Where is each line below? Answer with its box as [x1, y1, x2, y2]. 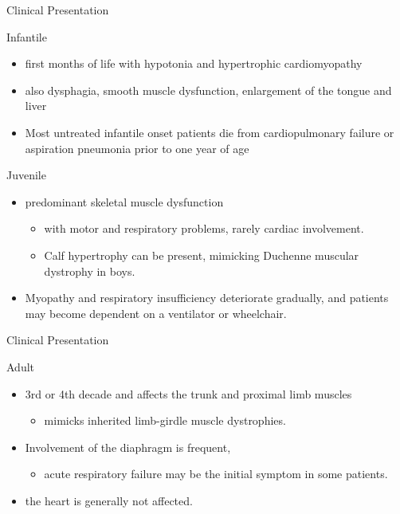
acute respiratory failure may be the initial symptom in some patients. [44, 465, 388, 482]
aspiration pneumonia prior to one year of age [25, 139, 249, 156]
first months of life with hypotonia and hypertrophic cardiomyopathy [25, 55, 363, 72]
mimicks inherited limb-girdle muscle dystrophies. [44, 412, 286, 429]
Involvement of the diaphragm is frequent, [25, 438, 231, 455]
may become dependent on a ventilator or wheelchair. [25, 304, 287, 321]
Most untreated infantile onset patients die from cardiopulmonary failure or [25, 124, 394, 140]
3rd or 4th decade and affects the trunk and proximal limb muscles [25, 385, 352, 402]
